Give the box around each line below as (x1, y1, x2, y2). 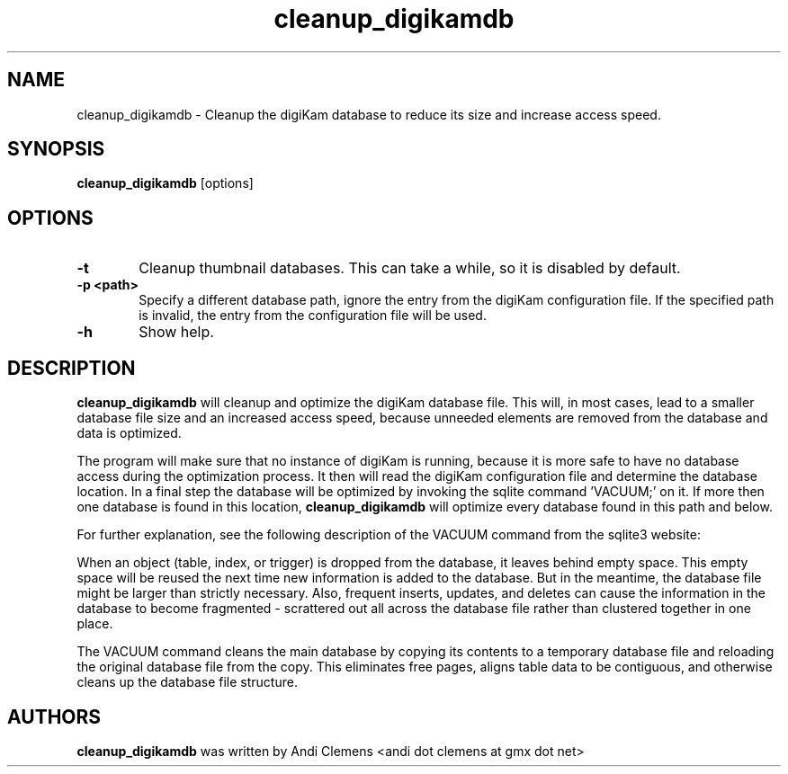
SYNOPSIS (7, 138, 105, 161)
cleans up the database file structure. (76, 674, 298, 690)
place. (76, 616, 113, 632)
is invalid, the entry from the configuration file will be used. (139, 307, 487, 324)
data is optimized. (76, 425, 182, 441)
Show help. (139, 323, 214, 342)
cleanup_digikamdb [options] (76, 175, 254, 191)
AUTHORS (7, 705, 102, 728)
